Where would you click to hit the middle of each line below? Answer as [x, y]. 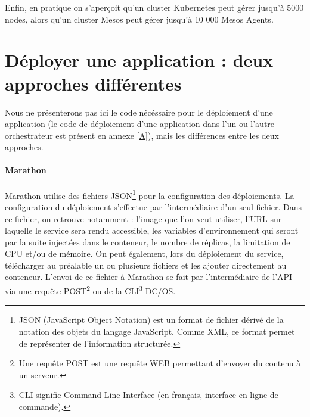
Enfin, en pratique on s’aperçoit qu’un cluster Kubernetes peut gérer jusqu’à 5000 [154, 7]
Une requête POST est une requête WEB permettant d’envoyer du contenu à [160, 363]
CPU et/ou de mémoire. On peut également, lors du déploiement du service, [144, 253]
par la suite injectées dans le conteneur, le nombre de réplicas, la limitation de [148, 242]
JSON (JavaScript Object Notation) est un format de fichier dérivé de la [151, 320]
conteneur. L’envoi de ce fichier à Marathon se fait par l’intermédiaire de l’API [149, 277]
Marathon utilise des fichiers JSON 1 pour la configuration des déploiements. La [150, 194]
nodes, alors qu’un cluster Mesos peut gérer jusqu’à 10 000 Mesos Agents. [139, 19]
